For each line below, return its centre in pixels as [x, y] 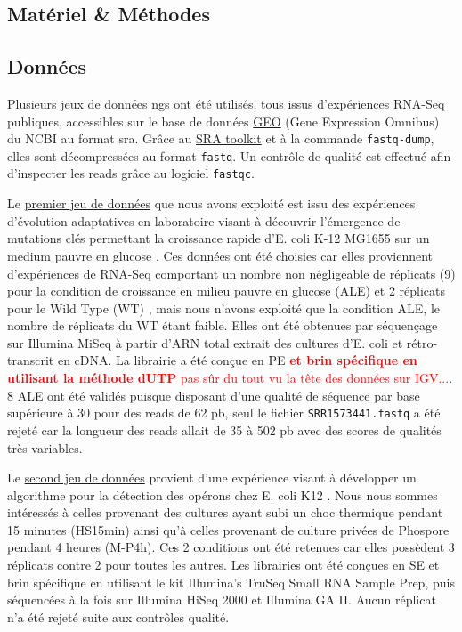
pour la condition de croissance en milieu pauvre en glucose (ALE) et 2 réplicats [226, 291]
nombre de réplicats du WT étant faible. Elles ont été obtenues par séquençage [223, 325]
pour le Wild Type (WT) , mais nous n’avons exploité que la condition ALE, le [224, 308]
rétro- [422, 342]
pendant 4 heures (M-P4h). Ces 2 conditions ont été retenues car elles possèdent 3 [231, 547]
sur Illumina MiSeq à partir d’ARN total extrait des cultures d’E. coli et [205, 342]
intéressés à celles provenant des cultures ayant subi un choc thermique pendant [225, 512]
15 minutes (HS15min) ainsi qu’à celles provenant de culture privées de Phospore [228, 529]
